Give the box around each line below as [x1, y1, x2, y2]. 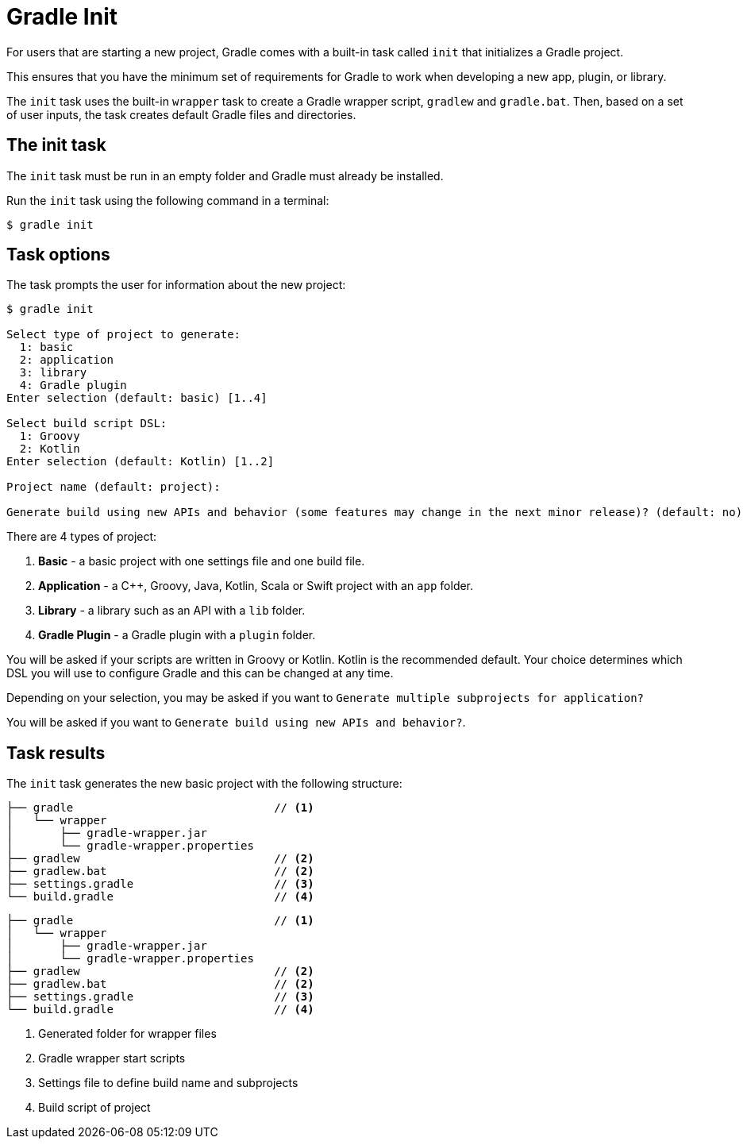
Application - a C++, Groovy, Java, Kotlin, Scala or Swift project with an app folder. [38, 579, 474, 593]
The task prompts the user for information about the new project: [6, 278, 346, 292]
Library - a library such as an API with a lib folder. [38, 603, 306, 618]
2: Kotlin [19, 442, 80, 456]
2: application [19, 353, 114, 367]
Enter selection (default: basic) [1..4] [6, 391, 268, 405]
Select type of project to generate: [6, 328, 241, 341]
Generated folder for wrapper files [38, 1027, 217, 1041]
